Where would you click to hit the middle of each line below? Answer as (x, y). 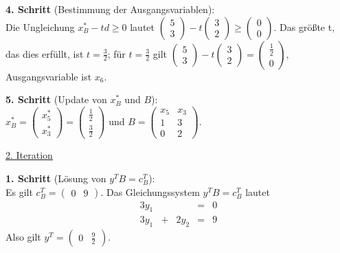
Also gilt (23, 237)
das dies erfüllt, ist (45, 53)
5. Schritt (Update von (56, 99)
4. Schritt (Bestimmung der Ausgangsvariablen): (110, 9)
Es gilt (19, 191)
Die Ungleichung (40, 26)
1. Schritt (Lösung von (56, 178)
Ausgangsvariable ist (49, 76)
